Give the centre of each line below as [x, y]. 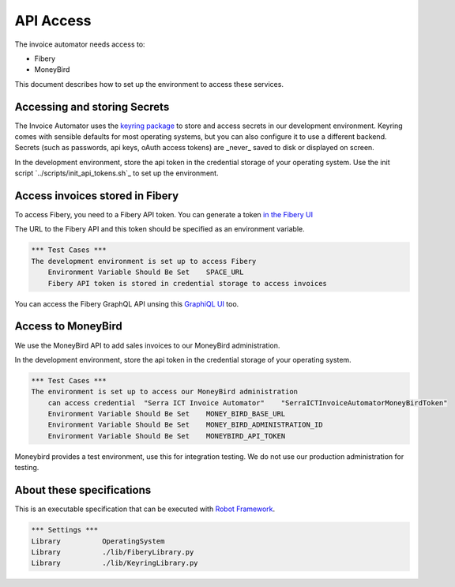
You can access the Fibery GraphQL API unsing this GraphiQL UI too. [127, 303]
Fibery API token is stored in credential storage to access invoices [188, 283]
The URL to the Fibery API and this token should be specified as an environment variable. [160, 229]
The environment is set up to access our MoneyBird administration [165, 392]
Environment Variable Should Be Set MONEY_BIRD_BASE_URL [167, 414]
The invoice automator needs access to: [80, 44]
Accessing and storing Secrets [92, 107]
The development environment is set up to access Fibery [144, 261]
